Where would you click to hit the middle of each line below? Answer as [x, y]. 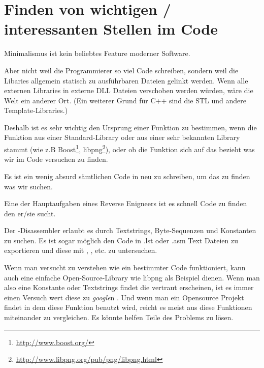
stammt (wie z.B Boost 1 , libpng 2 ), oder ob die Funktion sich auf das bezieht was [129, 148]
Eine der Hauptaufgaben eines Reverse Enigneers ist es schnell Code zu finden [126, 203]
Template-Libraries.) [36, 110]
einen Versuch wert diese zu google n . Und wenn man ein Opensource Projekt [124, 297]
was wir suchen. [28, 186]
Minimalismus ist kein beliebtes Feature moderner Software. [97, 53]
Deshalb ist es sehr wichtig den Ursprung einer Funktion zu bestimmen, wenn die [130, 127]
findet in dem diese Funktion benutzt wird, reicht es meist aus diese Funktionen [128, 307]
